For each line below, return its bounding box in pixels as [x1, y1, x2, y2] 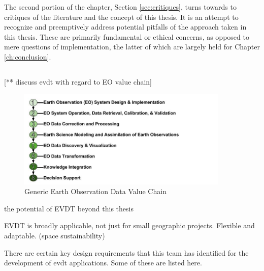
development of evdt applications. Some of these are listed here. [4, 257, 202, 268]
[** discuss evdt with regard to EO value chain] [4, 76, 152, 87]
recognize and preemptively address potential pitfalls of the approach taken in [4, 21, 247, 32]
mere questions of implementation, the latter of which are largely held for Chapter [4, 41, 260, 52]
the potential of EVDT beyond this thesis [4, 203, 134, 213]
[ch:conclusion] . [4, 51, 51, 62]
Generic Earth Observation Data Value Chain [24, 186, 167, 197]
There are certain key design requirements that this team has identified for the [4, 247, 249, 258]
